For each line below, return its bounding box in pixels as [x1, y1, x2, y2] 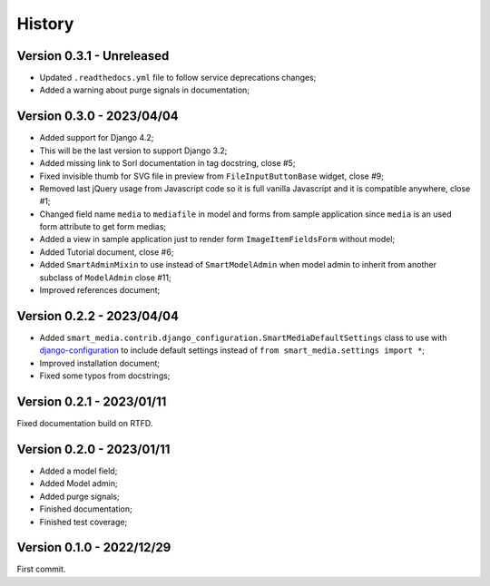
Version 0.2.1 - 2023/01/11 [16, 394, 167, 409]
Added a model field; [39, 465, 118, 476]
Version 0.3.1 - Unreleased [16, 48, 170, 63]
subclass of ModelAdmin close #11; [39, 272, 171, 283]
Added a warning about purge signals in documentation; [39, 84, 250, 95]
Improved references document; [39, 285, 161, 296]
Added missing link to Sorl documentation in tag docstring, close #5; [39, 158, 296, 169]
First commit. [16, 563, 66, 575]
